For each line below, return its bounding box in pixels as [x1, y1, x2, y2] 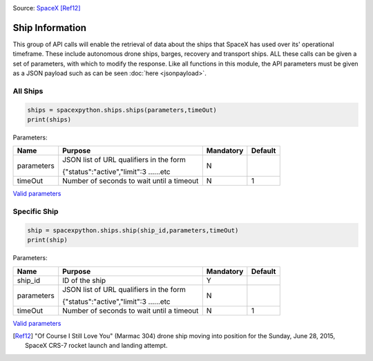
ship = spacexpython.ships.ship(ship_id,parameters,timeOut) [27, 226, 239, 234]
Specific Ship [12, 207, 59, 217]
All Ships [12, 86, 44, 96]
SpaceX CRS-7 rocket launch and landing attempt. [25, 342, 168, 350]
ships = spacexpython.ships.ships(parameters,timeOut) [27, 106, 217, 114]
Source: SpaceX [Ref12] [12, 4, 81, 12]
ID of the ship [62, 275, 106, 285]
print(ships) [27, 116, 72, 124]
